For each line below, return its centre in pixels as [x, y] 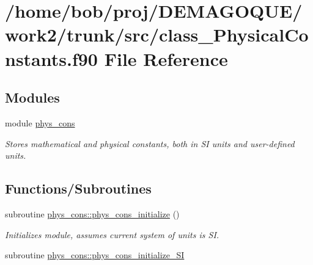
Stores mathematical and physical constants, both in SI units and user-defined [150, 143]
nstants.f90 [51, 58]
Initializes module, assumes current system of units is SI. [112, 234]
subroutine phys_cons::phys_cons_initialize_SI [95, 255]
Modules [32, 97]
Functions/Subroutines [78, 188]
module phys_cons [40, 122]
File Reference [166, 58]
